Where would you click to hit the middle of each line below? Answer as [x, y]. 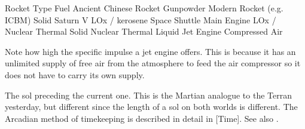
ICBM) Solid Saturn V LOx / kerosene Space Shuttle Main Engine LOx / [141, 19]
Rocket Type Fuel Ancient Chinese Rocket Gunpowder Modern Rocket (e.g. [144, 8]
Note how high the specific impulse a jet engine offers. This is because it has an [150, 51]
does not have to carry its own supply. [75, 74]
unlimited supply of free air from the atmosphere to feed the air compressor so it [153, 63]
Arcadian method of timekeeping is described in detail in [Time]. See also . [142, 118]
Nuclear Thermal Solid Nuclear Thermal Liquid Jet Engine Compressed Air [144, 31]
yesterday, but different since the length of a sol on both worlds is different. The [151, 107]
